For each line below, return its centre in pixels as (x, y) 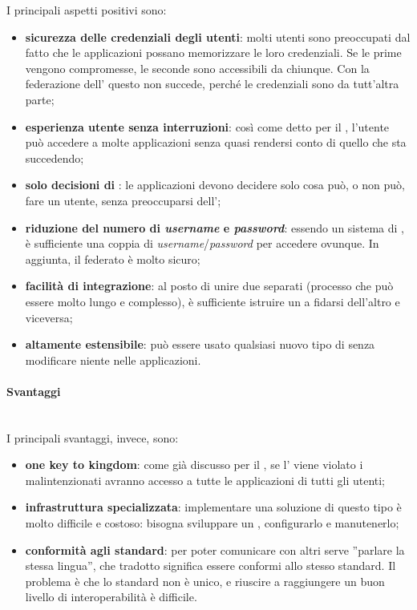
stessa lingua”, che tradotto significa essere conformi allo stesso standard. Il (211, 566)
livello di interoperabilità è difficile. (111, 597)
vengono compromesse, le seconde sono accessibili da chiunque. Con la (197, 68)
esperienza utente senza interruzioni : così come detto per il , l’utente (207, 126)
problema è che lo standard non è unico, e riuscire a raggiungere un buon (205, 581)
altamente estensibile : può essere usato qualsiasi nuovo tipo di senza (200, 344)
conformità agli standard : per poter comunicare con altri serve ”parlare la (215, 549)
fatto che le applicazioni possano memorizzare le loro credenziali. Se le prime (213, 53)
